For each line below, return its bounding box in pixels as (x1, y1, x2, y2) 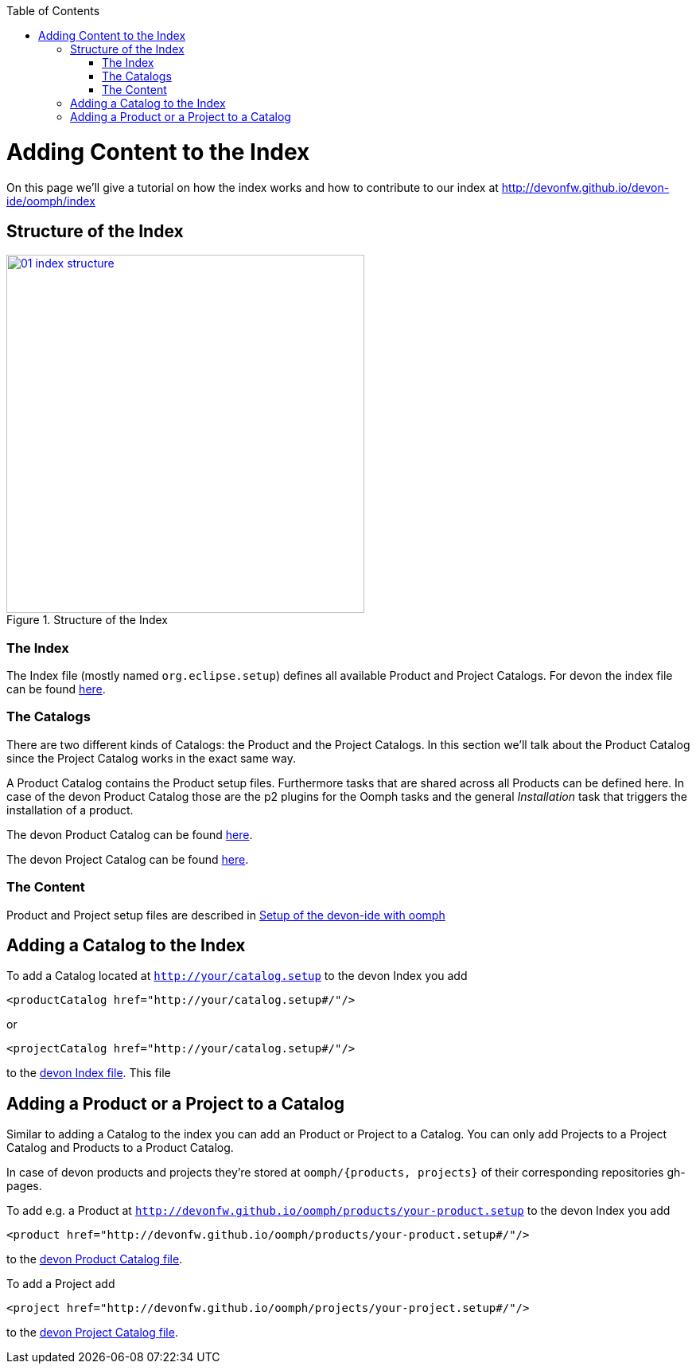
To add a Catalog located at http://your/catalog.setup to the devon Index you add (6, 969, 468, 983)
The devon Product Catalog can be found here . (6, 827, 253, 841)
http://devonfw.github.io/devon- (501, 180, 670, 194)
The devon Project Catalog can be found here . (6, 852, 249, 866)
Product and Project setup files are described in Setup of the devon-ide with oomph (6, 907, 445, 922)
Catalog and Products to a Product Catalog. (6, 1141, 234, 1155)
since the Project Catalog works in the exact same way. (6, 751, 296, 765)
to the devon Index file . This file (6, 1066, 171, 1080)
